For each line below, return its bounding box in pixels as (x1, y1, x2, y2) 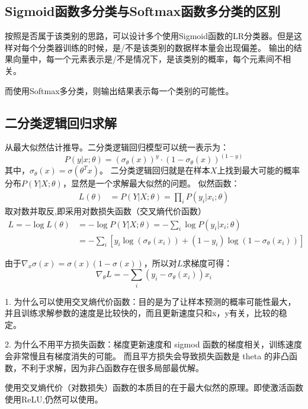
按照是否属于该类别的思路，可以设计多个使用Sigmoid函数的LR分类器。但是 (5, 30, 294, 42)
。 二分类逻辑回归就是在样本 (100, 164, 210, 176)
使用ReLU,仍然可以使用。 (5, 392, 103, 405)
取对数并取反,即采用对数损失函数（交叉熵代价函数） (5, 205, 206, 217)
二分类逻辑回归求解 (5, 113, 117, 131)
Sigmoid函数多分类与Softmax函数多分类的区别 (5, 2, 281, 20)
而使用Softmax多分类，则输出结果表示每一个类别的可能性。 (5, 84, 234, 96)
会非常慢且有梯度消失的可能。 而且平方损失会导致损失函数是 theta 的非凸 (5, 349, 289, 362)
